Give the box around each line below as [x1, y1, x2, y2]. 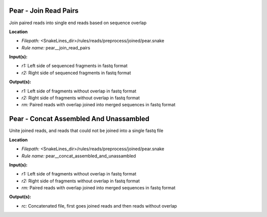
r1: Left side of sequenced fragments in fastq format [21, 63, 128, 69]
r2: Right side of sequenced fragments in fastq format [21, 70, 131, 76]
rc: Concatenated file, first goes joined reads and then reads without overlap [21, 203, 178, 209]
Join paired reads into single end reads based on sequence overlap [9, 20, 147, 26]
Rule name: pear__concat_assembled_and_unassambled [21, 153, 136, 159]
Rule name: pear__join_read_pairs [21, 44, 90, 50]
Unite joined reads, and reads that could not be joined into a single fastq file [9, 128, 164, 133]
